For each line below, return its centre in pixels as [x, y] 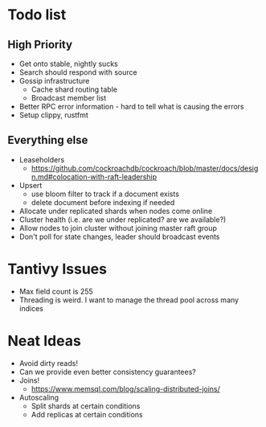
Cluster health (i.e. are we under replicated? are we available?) [123, 220]
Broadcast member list [69, 98]
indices [31, 308]
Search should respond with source [78, 72]
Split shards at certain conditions [86, 406]
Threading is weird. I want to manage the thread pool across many [129, 300]
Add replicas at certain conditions [87, 414]
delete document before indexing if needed [103, 202]
